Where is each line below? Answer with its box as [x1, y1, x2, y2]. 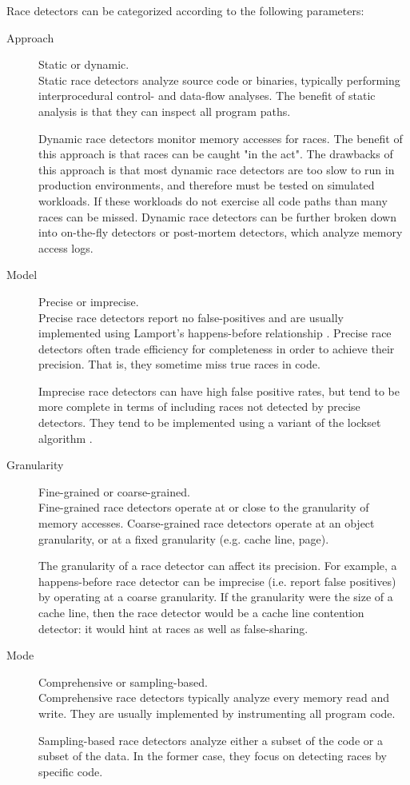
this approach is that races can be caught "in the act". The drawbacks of [38, 145, 393, 162]
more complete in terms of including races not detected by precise [38, 398, 360, 415]
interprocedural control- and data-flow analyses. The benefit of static [38, 87, 376, 104]
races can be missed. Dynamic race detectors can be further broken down [38, 208, 396, 225]
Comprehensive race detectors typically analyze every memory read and [38, 689, 390, 706]
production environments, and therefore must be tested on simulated [38, 177, 375, 193]
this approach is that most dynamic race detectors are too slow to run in [38, 161, 395, 177]
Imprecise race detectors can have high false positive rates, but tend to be [38, 382, 400, 399]
